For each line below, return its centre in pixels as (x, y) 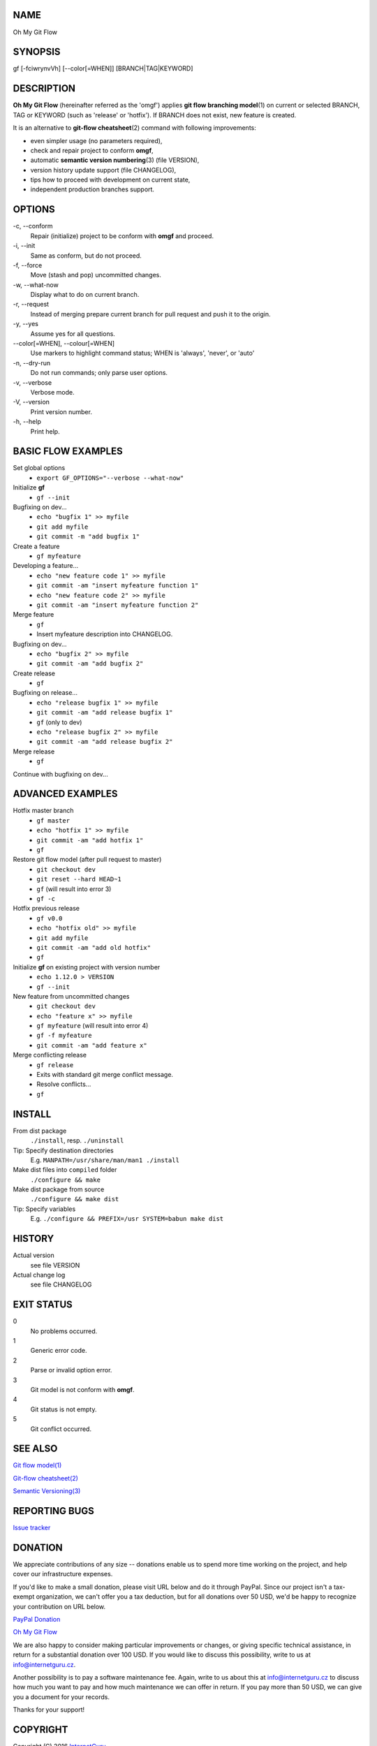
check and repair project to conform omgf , (92, 150)
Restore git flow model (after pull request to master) (87, 860)
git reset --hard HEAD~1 (79, 879)
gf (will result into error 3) (74, 889)
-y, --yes (25, 324)
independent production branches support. (93, 189)
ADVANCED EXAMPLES (65, 794)
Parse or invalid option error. (71, 1370)
